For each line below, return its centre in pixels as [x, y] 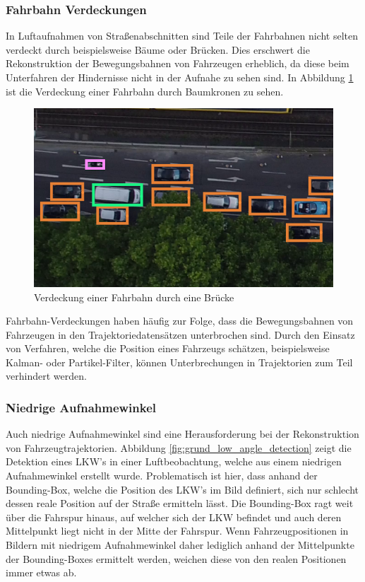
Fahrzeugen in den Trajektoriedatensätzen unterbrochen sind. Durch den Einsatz [180, 334]
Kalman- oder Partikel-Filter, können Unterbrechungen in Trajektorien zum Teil [179, 362]
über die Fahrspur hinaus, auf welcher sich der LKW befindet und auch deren [174, 517]
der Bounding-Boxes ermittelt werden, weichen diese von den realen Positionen [176, 558]
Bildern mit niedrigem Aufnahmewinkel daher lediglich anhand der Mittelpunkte [180, 545]
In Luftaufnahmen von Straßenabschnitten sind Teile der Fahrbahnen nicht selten [182, 36]
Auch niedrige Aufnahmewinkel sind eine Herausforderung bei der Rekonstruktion [182, 434]
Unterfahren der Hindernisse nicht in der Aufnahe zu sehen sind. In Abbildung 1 [180, 77]
